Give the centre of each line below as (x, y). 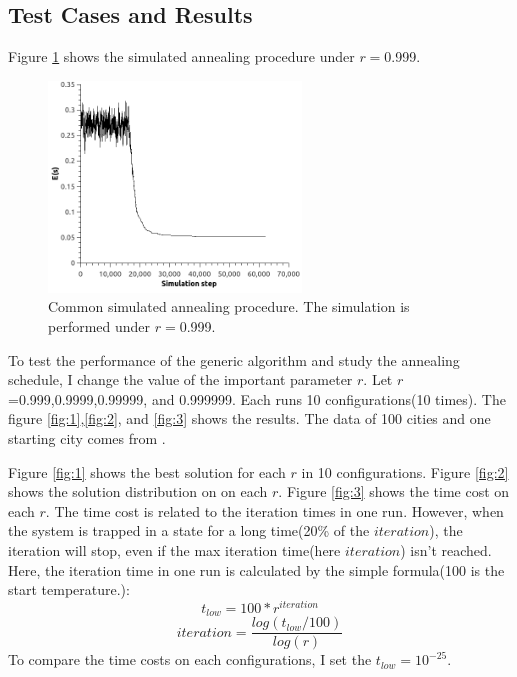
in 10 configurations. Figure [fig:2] (405, 471)
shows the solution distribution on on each (138, 491)
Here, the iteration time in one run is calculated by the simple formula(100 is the (256, 569)
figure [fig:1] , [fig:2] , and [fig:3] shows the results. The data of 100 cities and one (249, 418)
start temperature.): (69, 589)
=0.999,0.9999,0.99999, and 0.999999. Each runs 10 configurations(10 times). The (257, 398)
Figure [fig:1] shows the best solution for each (147, 471)
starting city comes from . (87, 437)
